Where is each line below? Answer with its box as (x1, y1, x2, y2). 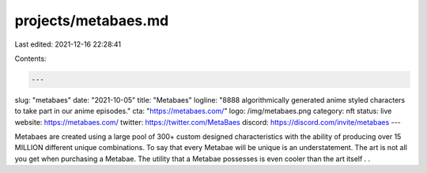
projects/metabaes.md (14, 12, 169, 29)
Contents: (14, 54, 47, 63)
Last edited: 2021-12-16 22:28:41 (14, 39, 122, 49)
